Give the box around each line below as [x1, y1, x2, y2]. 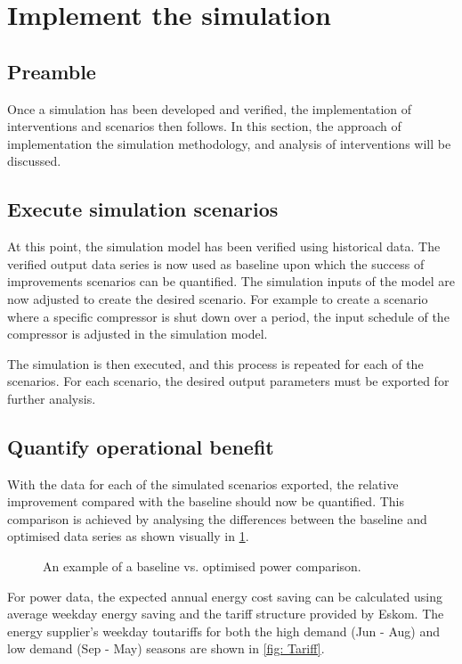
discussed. [7, 152, 61, 170]
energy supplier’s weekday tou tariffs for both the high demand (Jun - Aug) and [7, 621, 440, 640]
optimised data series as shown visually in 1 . [7, 527, 249, 545]
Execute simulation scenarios [7, 195, 279, 223]
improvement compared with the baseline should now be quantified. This [7, 492, 404, 511]
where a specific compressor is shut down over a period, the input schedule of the [7, 307, 450, 325]
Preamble [7, 57, 96, 85]
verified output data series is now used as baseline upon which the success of [7, 254, 425, 273]
